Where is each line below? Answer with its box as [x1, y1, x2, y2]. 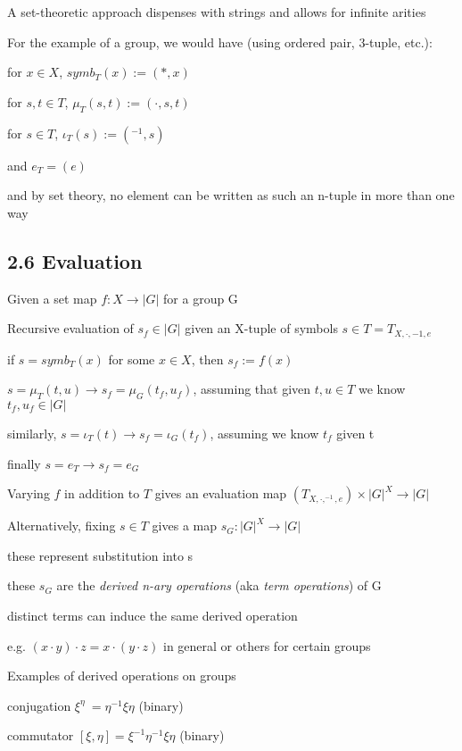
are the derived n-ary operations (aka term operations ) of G [56, 576, 382, 595]
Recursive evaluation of [7, 319, 134, 338]
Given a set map [7, 288, 97, 307]
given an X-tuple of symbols [185, 319, 338, 338]
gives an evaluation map [154, 484, 287, 503]
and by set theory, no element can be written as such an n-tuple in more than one [7, 186, 455, 204]
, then [191, 349, 224, 368]
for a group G [163, 288, 238, 307]
